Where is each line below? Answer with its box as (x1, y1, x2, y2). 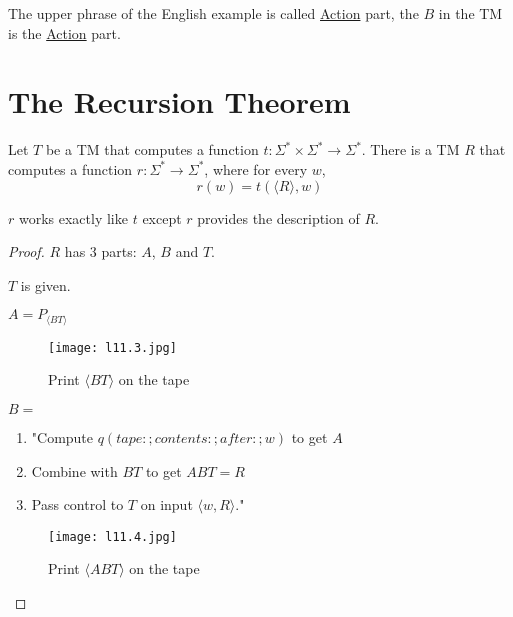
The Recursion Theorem (8, 81, 351, 122)
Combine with (31, 460, 118, 481)
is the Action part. (8, 22, 121, 43)
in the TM (438, 3, 503, 23)
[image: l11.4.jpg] (48, 529, 177, 544)
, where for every (204, 158, 308, 179)
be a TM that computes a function (45, 139, 259, 160)
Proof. (8, 241, 45, 262)
